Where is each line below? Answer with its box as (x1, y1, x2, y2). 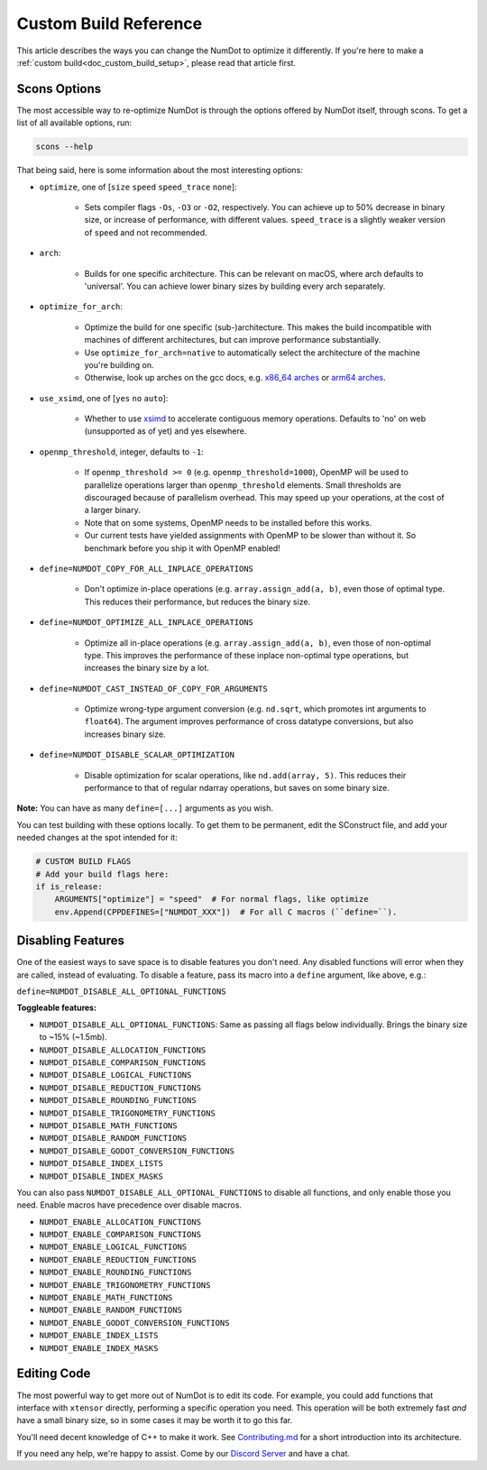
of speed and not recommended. (84, 226, 207, 238)
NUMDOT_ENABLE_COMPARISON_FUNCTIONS (39, 1229, 202, 1240)
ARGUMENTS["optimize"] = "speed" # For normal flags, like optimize (54, 894, 369, 905)
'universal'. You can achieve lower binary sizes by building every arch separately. (84, 280, 386, 291)
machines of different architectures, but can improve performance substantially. (84, 335, 381, 345)
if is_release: (35, 881, 103, 892)
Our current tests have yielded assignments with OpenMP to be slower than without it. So (84, 530, 417, 541)
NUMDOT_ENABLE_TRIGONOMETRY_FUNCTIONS (39, 1280, 211, 1290)
